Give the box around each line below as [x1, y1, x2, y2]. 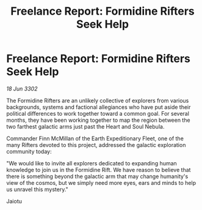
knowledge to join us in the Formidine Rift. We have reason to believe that [6, 166, 191, 173]
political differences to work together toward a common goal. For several [6, 110, 189, 117]
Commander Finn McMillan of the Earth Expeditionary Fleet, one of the [6, 135, 184, 142]
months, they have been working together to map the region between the [6, 116, 190, 124]
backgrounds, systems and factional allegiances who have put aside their [6, 103, 191, 111]
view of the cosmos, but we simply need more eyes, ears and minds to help [6, 179, 197, 186]
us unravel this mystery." [6, 186, 68, 193]
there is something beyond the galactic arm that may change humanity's [6, 173, 189, 180]
